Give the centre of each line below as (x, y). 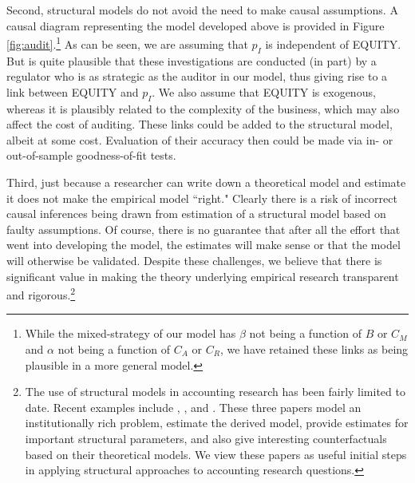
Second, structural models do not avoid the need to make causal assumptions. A (202, 10)
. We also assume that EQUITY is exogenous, (264, 91)
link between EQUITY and (73, 91)
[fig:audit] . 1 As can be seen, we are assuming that (127, 43)
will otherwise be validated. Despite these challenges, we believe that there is (194, 260)
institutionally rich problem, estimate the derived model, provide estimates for (217, 423)
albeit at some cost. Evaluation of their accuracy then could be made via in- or (200, 139)
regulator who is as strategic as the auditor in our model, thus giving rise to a (197, 76)
